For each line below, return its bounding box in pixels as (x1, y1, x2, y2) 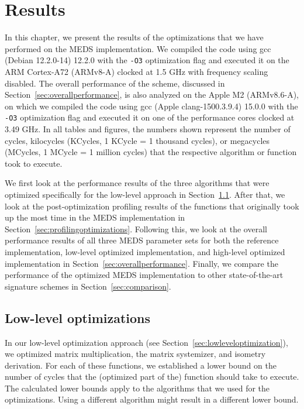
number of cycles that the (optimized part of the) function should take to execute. (5, 370, 299, 383)
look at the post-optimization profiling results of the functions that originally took (5, 200, 299, 212)
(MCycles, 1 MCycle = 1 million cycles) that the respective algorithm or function (5, 146, 297, 158)
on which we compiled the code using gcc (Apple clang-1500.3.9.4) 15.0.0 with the (5, 99, 298, 112)
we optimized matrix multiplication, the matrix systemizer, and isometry (5, 348, 266, 360)
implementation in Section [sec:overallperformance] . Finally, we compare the (5, 257, 278, 269)
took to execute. (5, 157, 63, 169)
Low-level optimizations (5, 308, 151, 326)
